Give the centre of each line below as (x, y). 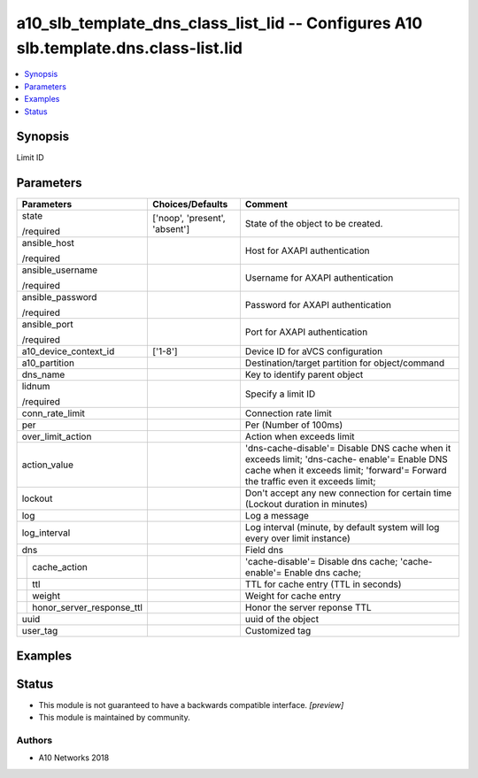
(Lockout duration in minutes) (306, 505)
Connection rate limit (288, 413)
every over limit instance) (297, 538)
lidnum (36, 387)
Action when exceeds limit (300, 436)
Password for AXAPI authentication (318, 305)
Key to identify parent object (304, 374)
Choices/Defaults (190, 204)
